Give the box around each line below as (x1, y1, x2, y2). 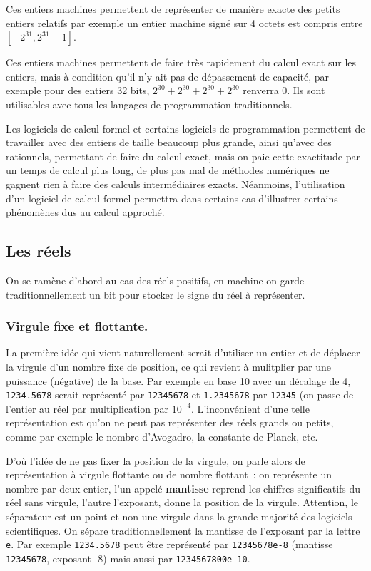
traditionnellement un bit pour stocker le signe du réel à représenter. (6, 287, 305, 302)
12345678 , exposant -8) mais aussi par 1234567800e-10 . (6, 550, 250, 565)
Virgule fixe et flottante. (6, 317, 148, 335)
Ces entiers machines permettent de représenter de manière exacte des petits (6, 1, 340, 16)
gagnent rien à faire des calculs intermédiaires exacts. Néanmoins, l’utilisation (6, 176, 345, 191)
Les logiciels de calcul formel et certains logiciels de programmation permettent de (6, 120, 365, 135)
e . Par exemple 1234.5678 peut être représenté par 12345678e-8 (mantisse (6, 537, 333, 552)
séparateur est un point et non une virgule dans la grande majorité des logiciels (6, 508, 352, 523)
